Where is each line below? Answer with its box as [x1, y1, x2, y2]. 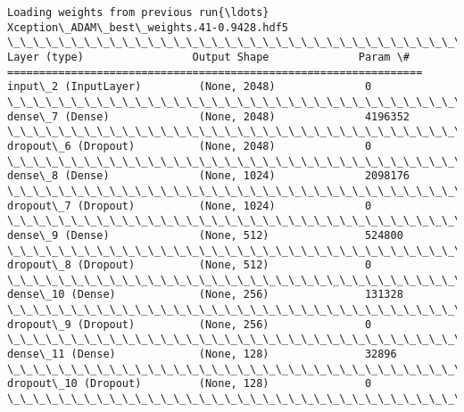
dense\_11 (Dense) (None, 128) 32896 [7, 348, 397, 361]
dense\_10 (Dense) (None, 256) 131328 [7, 288, 403, 301]
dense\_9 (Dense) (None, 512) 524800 [7, 228, 403, 242]
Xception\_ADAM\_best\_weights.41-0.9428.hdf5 [7, 21, 288, 34]
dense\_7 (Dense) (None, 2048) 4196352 [7, 110, 410, 123]
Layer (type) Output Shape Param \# [7, 50, 410, 63]
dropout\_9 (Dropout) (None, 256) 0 [7, 317, 372, 331]
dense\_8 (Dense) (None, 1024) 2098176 [7, 169, 410, 183]
